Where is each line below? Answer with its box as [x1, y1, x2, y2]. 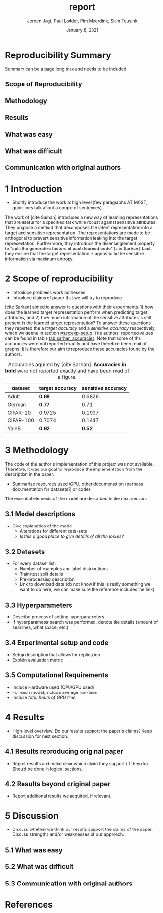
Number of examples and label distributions [19, 566, 108, 572]
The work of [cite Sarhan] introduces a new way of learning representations [5, 214, 158, 220]
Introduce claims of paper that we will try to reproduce [12, 294, 122, 301]
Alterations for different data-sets [19, 528, 87, 534]
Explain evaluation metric [12, 657, 63, 663]
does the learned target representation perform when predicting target [5, 309, 148, 315]
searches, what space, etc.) [12, 624, 69, 630]
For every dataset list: [12, 560, 56, 566]
